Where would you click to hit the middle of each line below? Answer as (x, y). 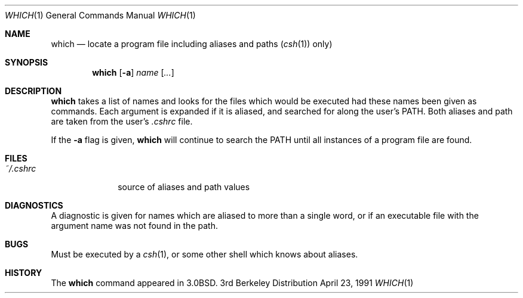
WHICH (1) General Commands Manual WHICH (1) (100, 15)
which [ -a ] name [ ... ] (133, 72)
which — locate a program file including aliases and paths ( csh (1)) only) (192, 44)
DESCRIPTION (33, 91)
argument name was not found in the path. (134, 226)
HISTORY (24, 273)
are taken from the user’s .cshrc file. (122, 121)
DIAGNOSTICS (34, 205)
